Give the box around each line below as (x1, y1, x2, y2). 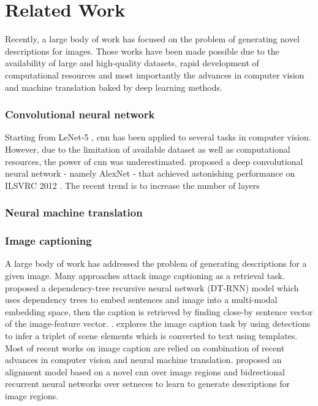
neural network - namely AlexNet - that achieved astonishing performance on (5, 167, 295, 180)
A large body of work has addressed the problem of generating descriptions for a (5, 257, 307, 270)
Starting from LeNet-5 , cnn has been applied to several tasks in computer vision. (5, 131, 311, 144)
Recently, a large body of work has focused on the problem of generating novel (5, 33, 300, 45)
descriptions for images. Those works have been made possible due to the (5, 44, 279, 57)
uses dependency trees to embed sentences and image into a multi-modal (5, 293, 278, 306)
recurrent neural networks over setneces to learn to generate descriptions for (5, 377, 290, 390)
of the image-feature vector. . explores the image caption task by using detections (5, 317, 311, 330)
